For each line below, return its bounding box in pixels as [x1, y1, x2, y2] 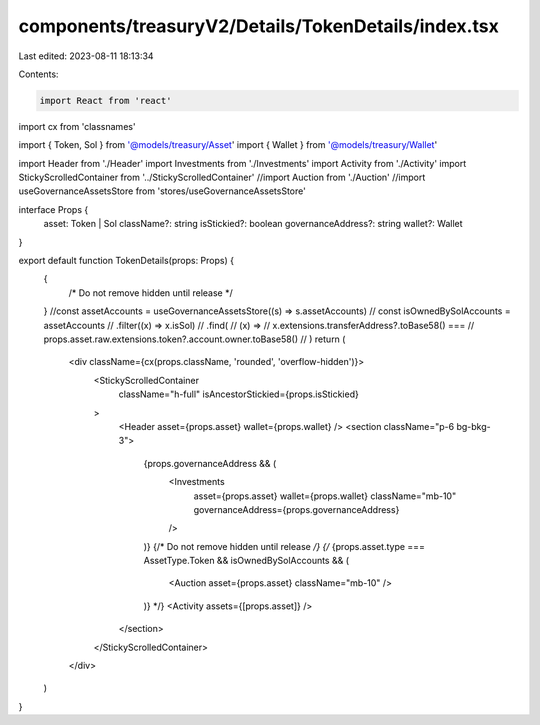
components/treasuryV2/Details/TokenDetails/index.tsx [18, 15, 499, 37]
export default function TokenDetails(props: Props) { [18, 255, 235, 267]
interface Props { [18, 203, 89, 215]
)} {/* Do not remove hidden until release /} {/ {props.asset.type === [143, 540, 425, 552]
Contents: [18, 68, 59, 80]
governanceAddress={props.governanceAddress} [193, 503, 400, 515]
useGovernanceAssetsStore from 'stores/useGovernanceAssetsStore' [18, 185, 307, 197]
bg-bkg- [456, 420, 491, 432]
